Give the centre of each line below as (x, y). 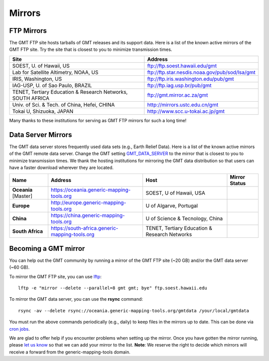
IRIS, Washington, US (37, 79)
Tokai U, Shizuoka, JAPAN (43, 111)
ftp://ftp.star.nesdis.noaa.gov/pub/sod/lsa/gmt (202, 72)
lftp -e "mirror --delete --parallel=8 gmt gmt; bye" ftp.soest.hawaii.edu (113, 288)
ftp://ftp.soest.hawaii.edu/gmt (182, 66)
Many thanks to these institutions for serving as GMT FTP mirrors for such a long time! (98, 120)
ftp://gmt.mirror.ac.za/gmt (178, 95)
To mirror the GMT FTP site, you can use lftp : (56, 276)
